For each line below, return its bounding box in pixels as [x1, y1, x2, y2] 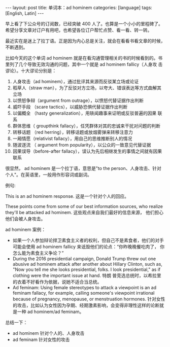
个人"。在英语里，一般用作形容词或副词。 [5, 171, 92, 178]
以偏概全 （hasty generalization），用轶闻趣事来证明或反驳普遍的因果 [12, 110, 157, 116]
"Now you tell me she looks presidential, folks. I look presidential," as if [12, 266, 161, 272]
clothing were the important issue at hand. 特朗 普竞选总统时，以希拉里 [12, 272, 161, 279]
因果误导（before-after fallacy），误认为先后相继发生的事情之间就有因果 [12, 148, 162, 154]
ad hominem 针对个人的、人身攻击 [12, 330, 85, 336]
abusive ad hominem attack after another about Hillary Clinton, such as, [12, 261, 162, 267]
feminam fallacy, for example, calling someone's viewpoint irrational [12, 290, 155, 296]
